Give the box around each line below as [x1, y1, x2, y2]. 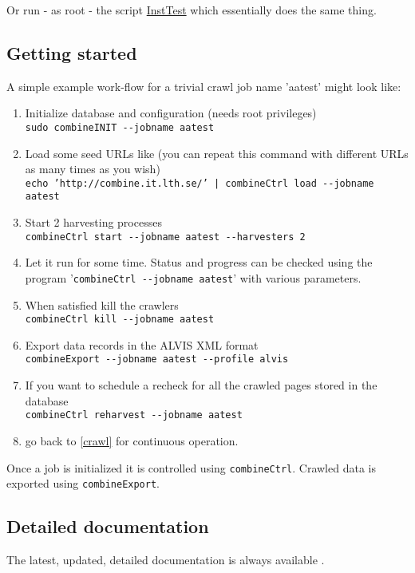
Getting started [6, 40, 137, 65]
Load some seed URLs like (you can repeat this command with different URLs [25, 144, 409, 161]
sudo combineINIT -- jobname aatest [25, 121, 215, 133]
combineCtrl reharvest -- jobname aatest [25, 409, 243, 421]
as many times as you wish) [25, 160, 160, 177]
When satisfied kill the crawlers [25, 296, 179, 313]
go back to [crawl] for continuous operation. [25, 432, 239, 449]
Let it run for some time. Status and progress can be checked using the [25, 254, 373, 271]
